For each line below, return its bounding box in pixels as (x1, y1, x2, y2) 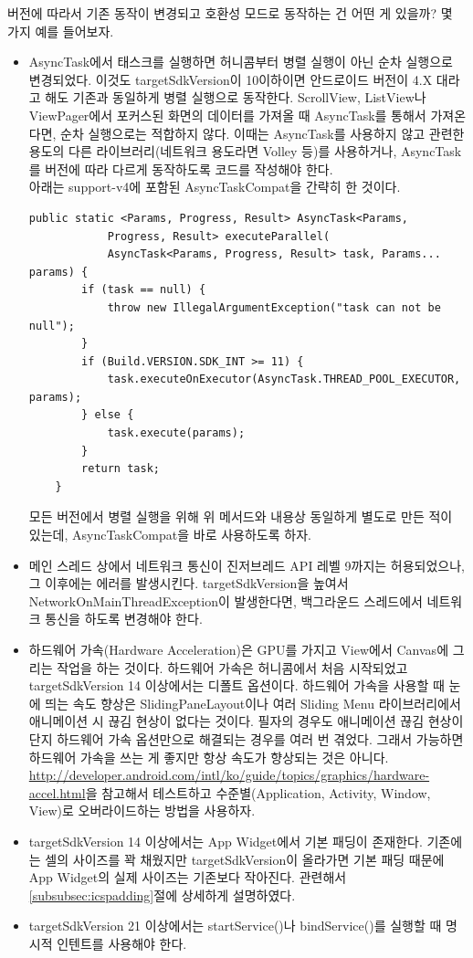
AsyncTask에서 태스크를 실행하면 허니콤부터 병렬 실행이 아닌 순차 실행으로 (28, 52, 453, 71)
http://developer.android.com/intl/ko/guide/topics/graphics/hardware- (28, 765, 430, 784)
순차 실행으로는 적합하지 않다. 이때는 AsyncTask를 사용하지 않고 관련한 (60, 123, 465, 142)
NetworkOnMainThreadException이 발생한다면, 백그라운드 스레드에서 (28, 591, 423, 610)
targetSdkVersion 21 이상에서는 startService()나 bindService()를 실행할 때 (28, 916, 442, 935)
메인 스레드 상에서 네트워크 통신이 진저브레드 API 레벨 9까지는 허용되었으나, (28, 555, 466, 574)
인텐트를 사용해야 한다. (57, 933, 187, 953)
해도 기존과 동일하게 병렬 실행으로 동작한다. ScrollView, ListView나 (45, 88, 426, 107)
